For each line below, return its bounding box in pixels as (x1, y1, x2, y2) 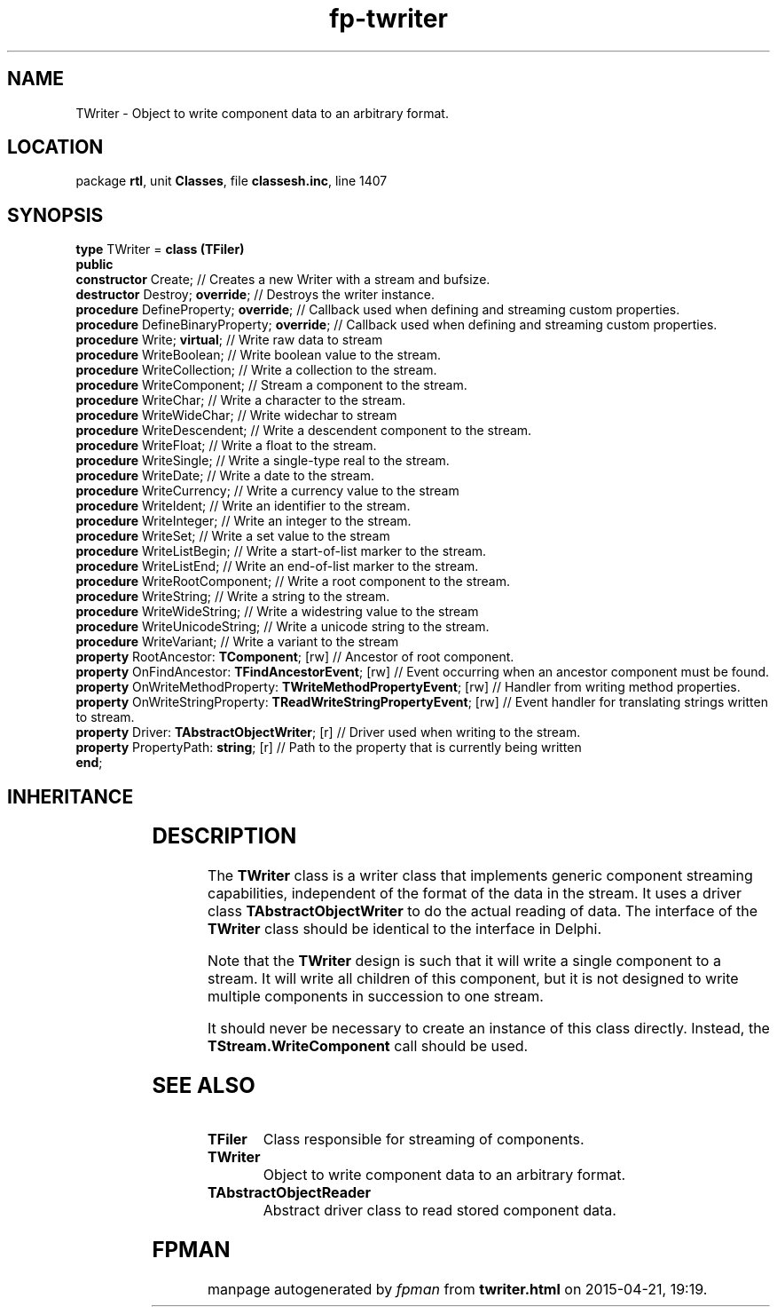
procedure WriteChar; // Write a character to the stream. (75, 392, 406, 408)
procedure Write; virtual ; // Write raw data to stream (75, 332, 383, 348)
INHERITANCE (7, 785, 134, 808)
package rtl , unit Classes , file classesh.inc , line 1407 (75, 173, 388, 189)
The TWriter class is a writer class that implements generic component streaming (208, 867, 753, 885)
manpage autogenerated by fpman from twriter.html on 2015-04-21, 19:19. (208, 1279, 708, 1298)
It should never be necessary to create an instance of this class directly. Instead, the (208, 1019, 770, 1038)
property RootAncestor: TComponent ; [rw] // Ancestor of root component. (75, 649, 514, 665)
